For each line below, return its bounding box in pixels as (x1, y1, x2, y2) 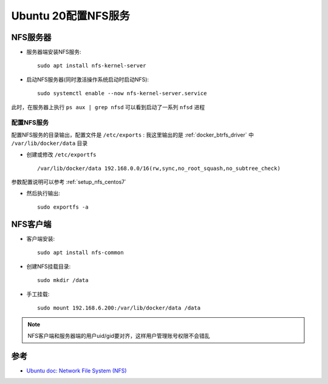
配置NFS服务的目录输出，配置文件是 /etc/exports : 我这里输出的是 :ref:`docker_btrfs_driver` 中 (11, 131, 255, 138)
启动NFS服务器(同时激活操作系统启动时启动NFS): (26, 76, 149, 83)
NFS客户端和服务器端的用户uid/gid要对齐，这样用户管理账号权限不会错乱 (27, 332, 210, 339)
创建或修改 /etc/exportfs (26, 150, 97, 158)
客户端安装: (26, 235, 55, 243)
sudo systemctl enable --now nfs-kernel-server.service (37, 90, 207, 97)
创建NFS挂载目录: (26, 263, 71, 270)
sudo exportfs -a (37, 204, 89, 211)
